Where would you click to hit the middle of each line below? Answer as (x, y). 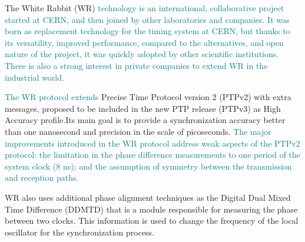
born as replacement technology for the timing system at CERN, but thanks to (147, 31)
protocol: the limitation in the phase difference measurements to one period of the (153, 155)
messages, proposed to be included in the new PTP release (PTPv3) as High (143, 108)
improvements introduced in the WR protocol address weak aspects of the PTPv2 (152, 143)
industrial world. (34, 77)
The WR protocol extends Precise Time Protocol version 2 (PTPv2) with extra (148, 97)
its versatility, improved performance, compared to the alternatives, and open (144, 42)
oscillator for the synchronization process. (80, 232)
